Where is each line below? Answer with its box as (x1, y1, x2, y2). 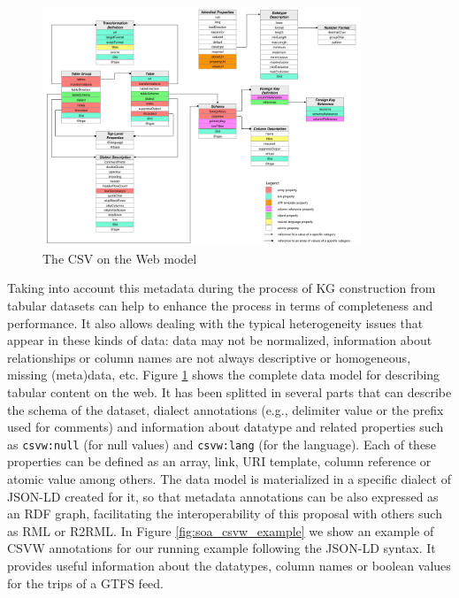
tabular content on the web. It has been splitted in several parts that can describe (7, 383, 452, 402)
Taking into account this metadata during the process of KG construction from (7, 279, 436, 297)
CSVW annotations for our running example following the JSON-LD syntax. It (7, 539, 436, 557)
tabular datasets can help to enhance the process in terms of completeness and (7, 296, 433, 315)
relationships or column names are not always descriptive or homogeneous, (7, 348, 411, 366)
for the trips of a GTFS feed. (7, 573, 164, 592)
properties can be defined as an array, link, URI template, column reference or (7, 452, 432, 471)
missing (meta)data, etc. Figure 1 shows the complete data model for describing (7, 365, 440, 384)
